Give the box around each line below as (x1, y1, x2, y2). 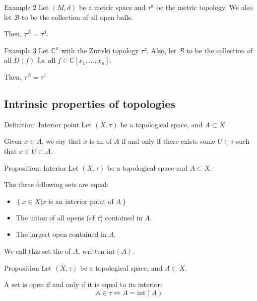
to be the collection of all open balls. (21, 11, 133, 22)
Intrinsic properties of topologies (4, 96, 175, 111)
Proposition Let (4, 262, 52, 273)
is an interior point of (48, 198, 114, 205)
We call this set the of (4, 245, 71, 256)
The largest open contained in (15, 229, 107, 239)
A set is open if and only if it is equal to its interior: (4, 279, 162, 290)
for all (37, 55, 56, 65)
